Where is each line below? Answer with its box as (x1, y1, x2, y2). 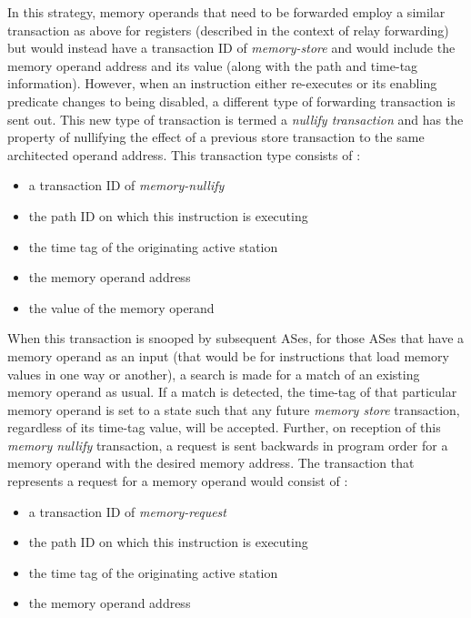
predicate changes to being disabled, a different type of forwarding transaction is (7, 91, 456, 110)
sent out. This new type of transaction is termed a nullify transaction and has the (7, 109, 464, 128)
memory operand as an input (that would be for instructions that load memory (7, 346, 449, 365)
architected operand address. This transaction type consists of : (7, 145, 361, 164)
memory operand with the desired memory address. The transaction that (7, 453, 415, 472)
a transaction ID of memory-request (28, 501, 226, 521)
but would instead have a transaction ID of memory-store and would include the (7, 38, 456, 57)
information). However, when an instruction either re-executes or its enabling (7, 74, 437, 93)
